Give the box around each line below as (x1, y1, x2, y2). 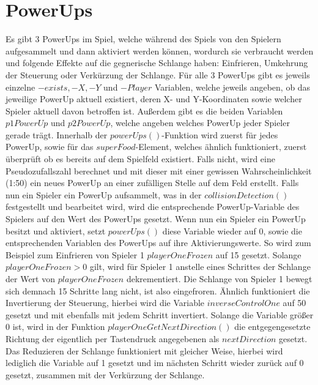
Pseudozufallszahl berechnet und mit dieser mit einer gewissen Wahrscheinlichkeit (6, 164, 312, 177)
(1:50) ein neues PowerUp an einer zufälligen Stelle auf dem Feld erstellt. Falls (6, 176, 299, 189)
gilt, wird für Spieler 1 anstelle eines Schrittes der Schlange (89, 260, 311, 273)
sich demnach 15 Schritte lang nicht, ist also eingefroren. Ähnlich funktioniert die (6, 284, 310, 297)
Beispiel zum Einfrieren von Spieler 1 (6, 248, 144, 261)
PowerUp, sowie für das (6, 140, 94, 153)
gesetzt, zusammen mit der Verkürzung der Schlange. (6, 368, 205, 381)
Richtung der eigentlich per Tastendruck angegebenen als (6, 332, 220, 345)
